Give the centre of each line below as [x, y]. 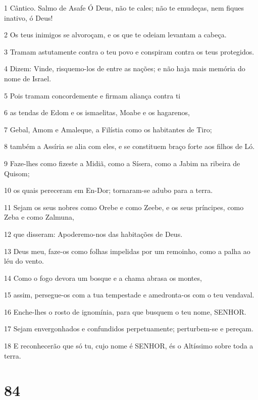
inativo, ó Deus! [29, 17]
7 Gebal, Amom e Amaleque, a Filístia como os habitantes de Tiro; [108, 129]
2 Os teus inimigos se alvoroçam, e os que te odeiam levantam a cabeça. [115, 35]
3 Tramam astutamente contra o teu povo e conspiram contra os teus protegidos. [129, 51]
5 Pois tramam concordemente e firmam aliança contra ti [92, 95]
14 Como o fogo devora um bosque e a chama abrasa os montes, [103, 278]
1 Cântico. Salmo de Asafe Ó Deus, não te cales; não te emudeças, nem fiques [124, 8]
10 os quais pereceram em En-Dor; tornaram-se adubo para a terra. [109, 190]
